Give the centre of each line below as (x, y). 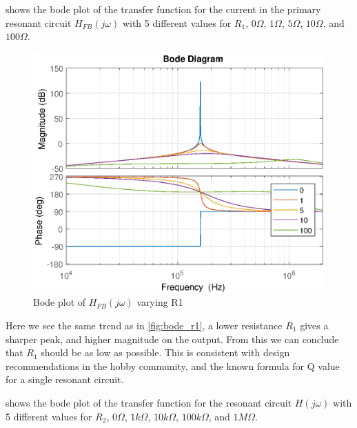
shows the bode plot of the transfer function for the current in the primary (163, 9)
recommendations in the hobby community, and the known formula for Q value (173, 366)
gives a (314, 325)
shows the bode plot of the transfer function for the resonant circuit (149, 402)
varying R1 (160, 302)
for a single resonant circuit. (65, 379)
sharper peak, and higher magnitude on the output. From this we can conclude (172, 339)
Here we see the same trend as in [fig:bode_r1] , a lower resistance (144, 325)
